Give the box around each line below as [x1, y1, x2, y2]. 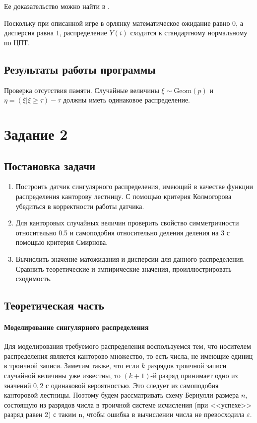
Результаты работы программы [4, 61, 156, 77]
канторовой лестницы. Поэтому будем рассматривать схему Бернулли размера [4, 390, 239, 400]
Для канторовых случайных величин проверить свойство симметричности [15, 217, 239, 228]
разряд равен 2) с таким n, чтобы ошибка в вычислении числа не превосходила [4, 409, 245, 420]
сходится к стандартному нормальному [130, 27, 248, 38]
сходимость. [15, 273, 52, 284]
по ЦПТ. [4, 37, 30, 47]
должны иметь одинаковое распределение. [63, 95, 191, 105]
